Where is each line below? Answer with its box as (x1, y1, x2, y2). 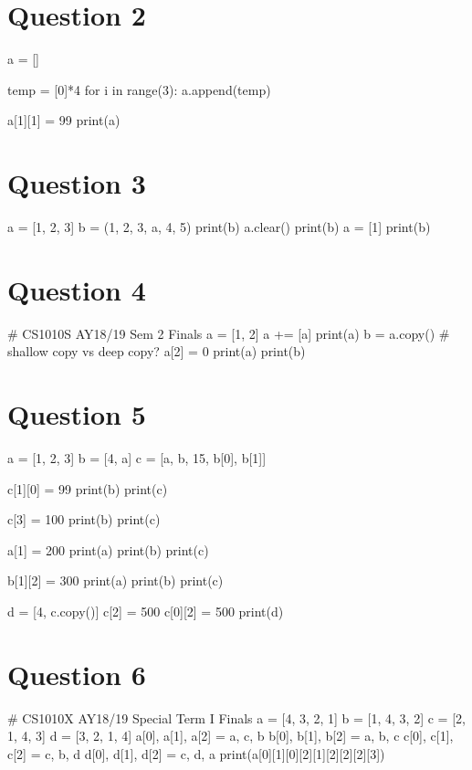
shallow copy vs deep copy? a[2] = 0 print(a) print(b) (7, 342, 306, 361)
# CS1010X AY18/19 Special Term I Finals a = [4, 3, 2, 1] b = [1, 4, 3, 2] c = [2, (7, 708, 466, 727)
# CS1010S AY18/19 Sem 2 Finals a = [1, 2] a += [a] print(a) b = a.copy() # (7, 323, 450, 343)
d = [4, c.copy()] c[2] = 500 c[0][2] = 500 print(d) (7, 602, 284, 621)
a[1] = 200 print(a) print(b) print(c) (7, 540, 209, 559)
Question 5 (7, 396, 146, 433)
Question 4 (7, 270, 146, 308)
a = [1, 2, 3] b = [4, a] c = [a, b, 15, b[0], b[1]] (7, 448, 267, 468)
